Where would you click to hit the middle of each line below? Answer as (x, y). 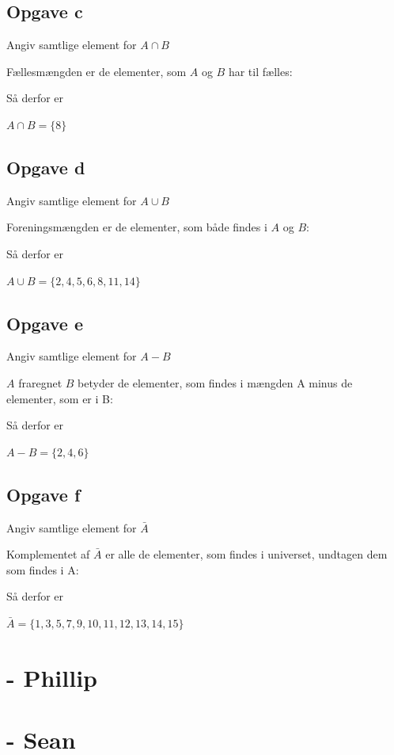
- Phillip (52, 677)
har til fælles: (260, 71)
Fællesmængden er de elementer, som (97, 71)
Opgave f (44, 494)
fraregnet (40, 382)
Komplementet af (48, 554)
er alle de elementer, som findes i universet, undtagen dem (246, 554)
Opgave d (46, 167)
